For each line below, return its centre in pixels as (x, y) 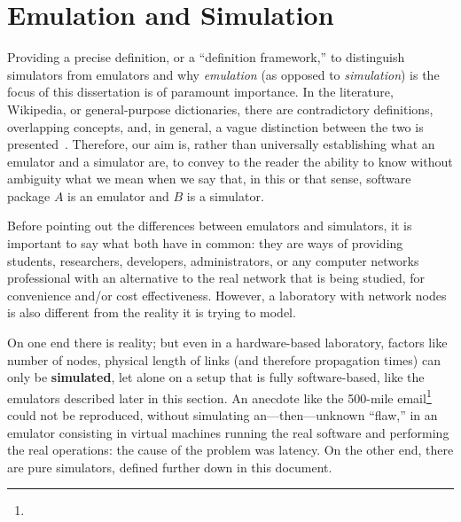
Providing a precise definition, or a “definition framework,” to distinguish (206, 57)
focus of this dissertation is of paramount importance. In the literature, (200, 92)
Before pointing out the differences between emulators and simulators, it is (210, 226)
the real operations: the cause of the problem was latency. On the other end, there (230, 450)
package (29, 195)
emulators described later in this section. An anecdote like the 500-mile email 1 (219, 396)
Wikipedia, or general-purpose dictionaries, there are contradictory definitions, (220, 109)
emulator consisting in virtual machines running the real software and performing (228, 432)
